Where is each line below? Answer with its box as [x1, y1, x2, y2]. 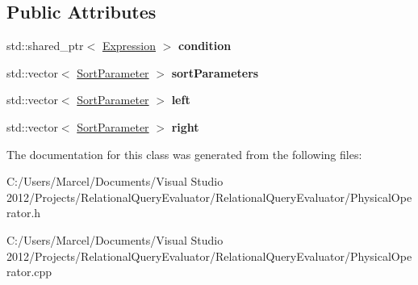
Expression [102, 37, 156, 54]
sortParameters [171, 64, 259, 81]
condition [178, 37, 232, 54]
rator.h [6, 204, 41, 221]
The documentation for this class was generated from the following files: [6, 145, 362, 162]
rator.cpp [6, 263, 52, 280]
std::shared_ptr [6, 37, 84, 54]
